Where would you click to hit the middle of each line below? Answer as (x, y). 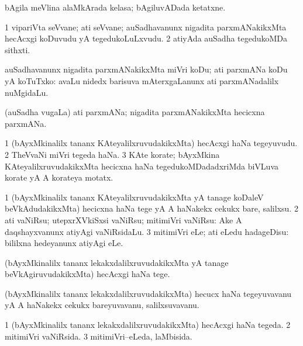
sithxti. (18, 49)
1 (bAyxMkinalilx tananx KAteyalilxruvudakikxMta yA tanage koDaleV (134, 197)
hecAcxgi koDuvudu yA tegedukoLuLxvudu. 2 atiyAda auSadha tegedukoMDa (146, 38)
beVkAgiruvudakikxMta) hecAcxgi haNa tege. (87, 274)
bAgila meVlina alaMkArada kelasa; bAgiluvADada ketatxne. (115, 7)
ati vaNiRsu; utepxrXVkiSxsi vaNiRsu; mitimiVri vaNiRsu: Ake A (123, 219)
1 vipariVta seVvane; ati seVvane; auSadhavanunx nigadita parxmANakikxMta (146, 27)
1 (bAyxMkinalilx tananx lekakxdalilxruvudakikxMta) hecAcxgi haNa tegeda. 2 (148, 325)
